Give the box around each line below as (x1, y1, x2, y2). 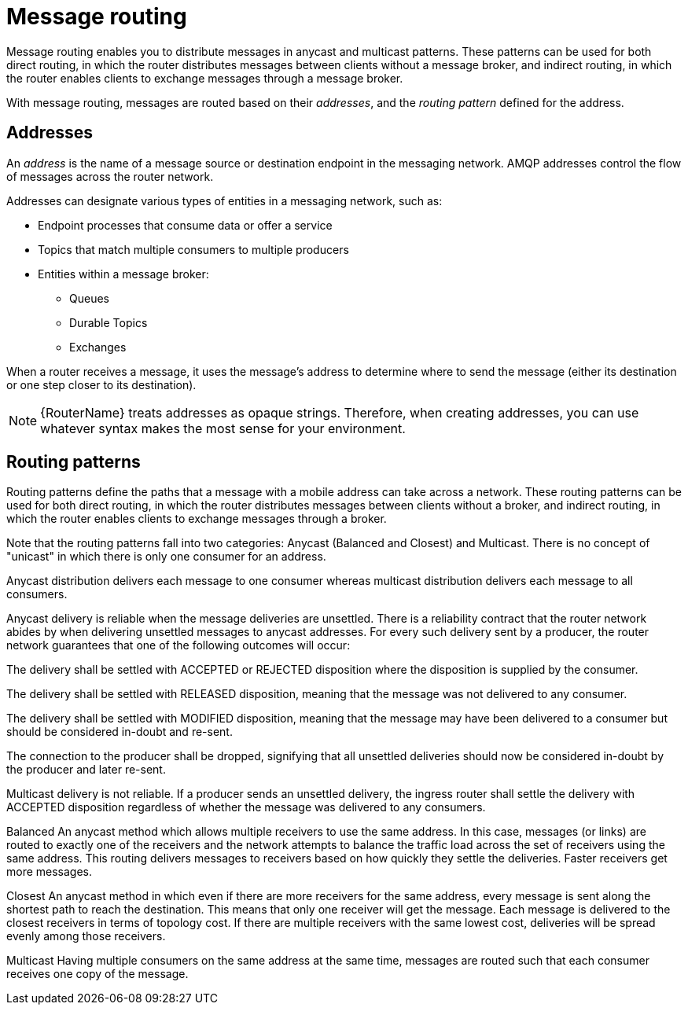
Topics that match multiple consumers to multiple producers (38, 242, 349, 256)
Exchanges (69, 340, 127, 354)
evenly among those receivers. (6, 929, 166, 943)
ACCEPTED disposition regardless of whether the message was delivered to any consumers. (6, 800, 486, 814)
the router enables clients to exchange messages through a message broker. (6, 71, 403, 85)
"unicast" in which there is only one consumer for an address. (6, 550, 326, 564)
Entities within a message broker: (38, 267, 209, 281)
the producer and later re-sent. (6, 763, 166, 777)
